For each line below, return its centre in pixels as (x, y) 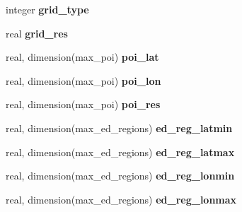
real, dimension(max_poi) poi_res (83, 104)
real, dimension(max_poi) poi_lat (82, 57)
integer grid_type (47, 9)
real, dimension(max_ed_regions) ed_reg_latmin (119, 128)
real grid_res (37, 33)
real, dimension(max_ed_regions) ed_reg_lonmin (120, 176)
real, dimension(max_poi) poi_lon (83, 80)
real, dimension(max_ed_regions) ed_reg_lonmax (121, 199)
